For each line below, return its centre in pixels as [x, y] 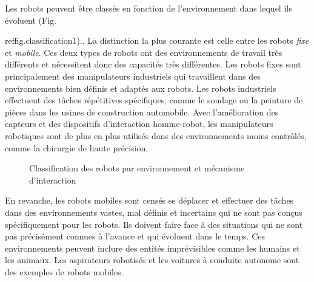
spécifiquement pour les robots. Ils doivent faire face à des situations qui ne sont [154, 224]
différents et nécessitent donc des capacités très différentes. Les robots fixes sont [153, 64]
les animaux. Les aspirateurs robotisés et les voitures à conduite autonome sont [152, 260]
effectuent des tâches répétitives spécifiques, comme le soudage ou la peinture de [154, 100]
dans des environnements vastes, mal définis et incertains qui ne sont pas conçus [154, 212]
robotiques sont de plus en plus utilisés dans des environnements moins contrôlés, [156, 135]
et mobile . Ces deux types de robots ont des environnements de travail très [144, 52]
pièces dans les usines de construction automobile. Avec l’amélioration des [142, 112]
